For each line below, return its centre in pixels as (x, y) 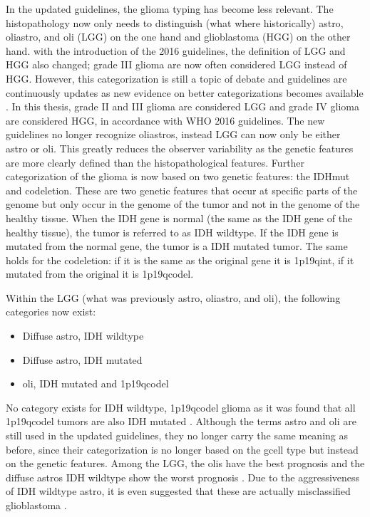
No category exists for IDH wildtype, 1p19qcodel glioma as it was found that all (181, 407)
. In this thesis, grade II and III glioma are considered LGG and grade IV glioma (183, 106)
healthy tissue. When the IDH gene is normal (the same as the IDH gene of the (179, 218)
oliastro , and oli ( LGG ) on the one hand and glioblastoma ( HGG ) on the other (178, 37)
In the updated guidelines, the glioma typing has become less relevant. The (170, 9)
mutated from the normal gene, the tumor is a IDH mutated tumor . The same (177, 246)
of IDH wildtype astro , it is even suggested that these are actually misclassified (178, 491)
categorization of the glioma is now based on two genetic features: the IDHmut (178, 176)
